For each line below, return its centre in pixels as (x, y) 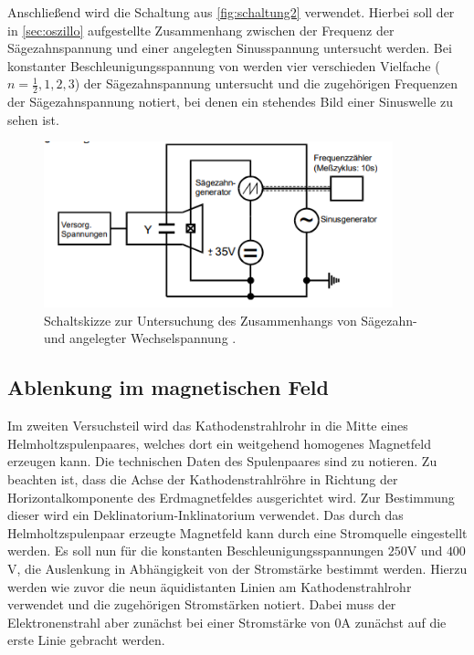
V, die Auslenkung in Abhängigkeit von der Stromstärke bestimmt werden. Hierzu (237, 568)
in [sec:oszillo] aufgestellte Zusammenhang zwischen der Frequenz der (201, 30)
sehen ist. (33, 119)
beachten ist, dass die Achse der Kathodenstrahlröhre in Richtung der (203, 479)
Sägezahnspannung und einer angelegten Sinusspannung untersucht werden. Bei (230, 48)
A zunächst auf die (394, 622)
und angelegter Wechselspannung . (140, 338)
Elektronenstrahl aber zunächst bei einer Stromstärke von (169, 622)
